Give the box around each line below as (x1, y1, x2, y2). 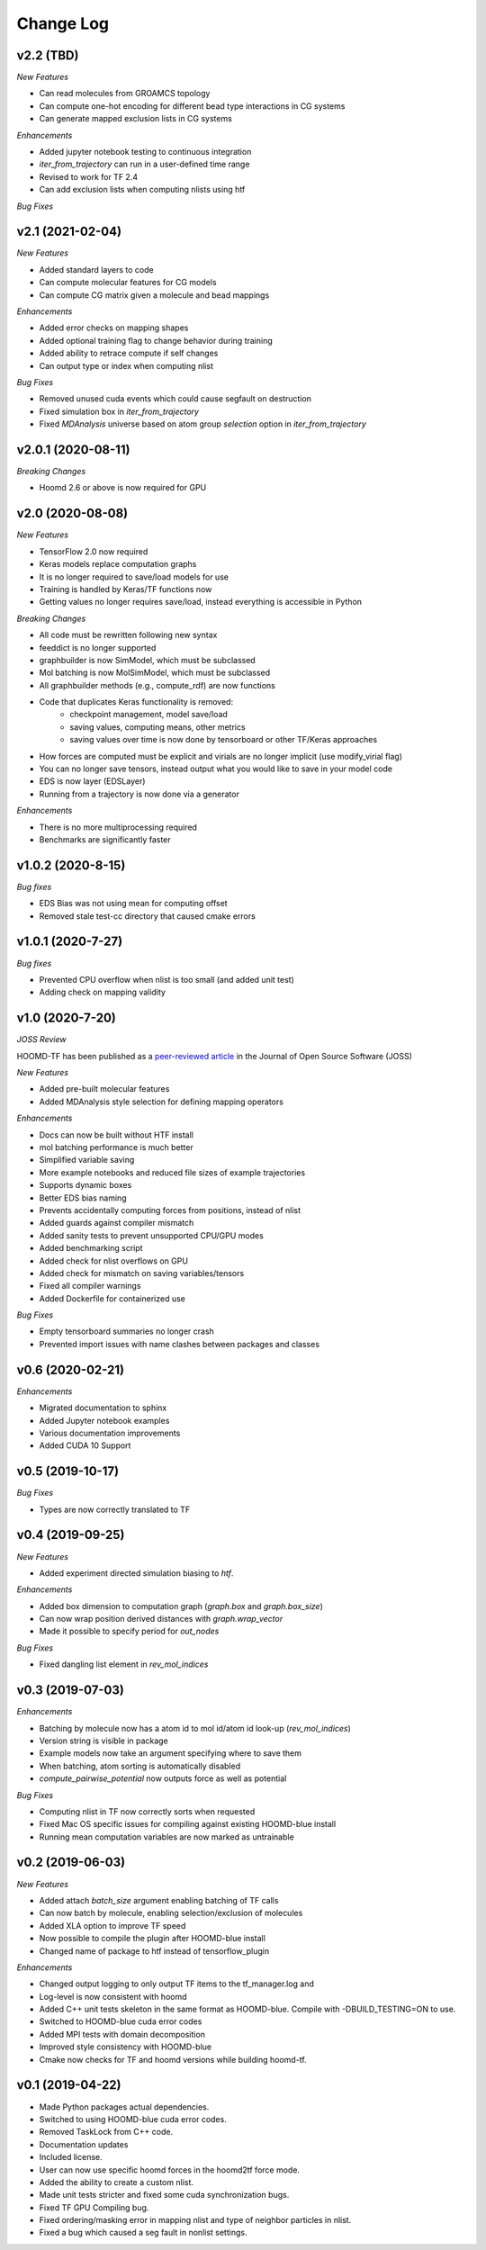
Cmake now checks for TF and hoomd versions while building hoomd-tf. (39, 2054, 307, 2065)
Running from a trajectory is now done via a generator (39, 788, 240, 799)
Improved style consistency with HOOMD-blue (39, 2041, 211, 2052)
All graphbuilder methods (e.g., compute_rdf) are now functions (39, 679, 276, 690)
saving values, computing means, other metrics (69, 721, 247, 733)
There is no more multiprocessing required (39, 822, 198, 832)
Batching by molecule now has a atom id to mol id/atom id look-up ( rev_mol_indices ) (39, 1723, 351, 1733)
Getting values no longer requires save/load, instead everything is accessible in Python (39, 597, 363, 607)
